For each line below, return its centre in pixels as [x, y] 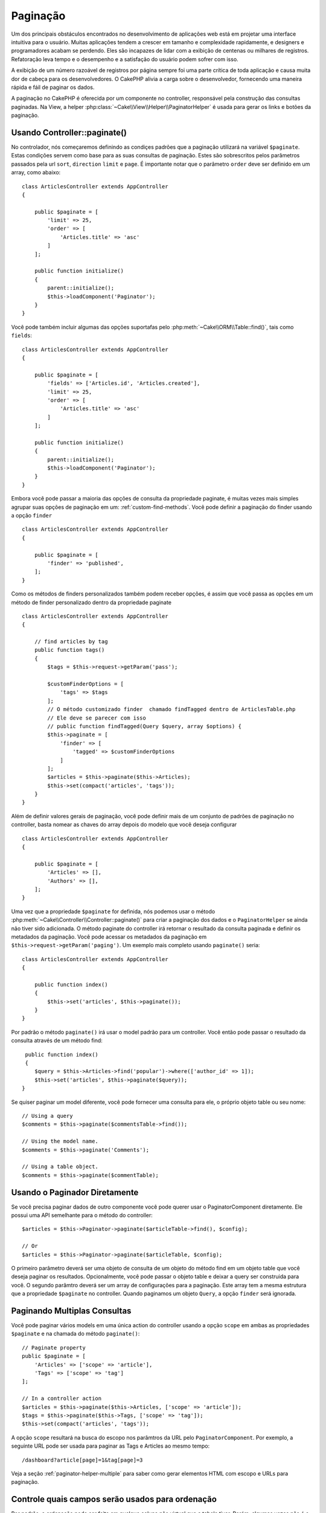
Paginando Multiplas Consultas [71, 1311]
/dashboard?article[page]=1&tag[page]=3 [82, 1460]
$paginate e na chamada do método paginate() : [75, 1334]
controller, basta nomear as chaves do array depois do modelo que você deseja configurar [124, 825]
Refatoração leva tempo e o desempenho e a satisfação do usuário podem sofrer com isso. [125, 59]
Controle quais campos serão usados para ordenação [114, 1499]
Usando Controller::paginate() [69, 132]
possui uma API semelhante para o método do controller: [82, 1215]
